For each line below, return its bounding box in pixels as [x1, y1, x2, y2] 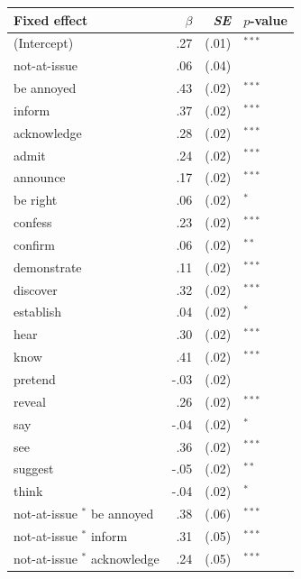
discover [14, 280, 58, 299]
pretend [14, 370, 56, 388]
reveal [14, 391, 46, 410]
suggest [14, 459, 54, 478]
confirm [14, 234, 55, 253]
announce [14, 168, 66, 187]
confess [14, 213, 52, 232]
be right [14, 190, 58, 209]
